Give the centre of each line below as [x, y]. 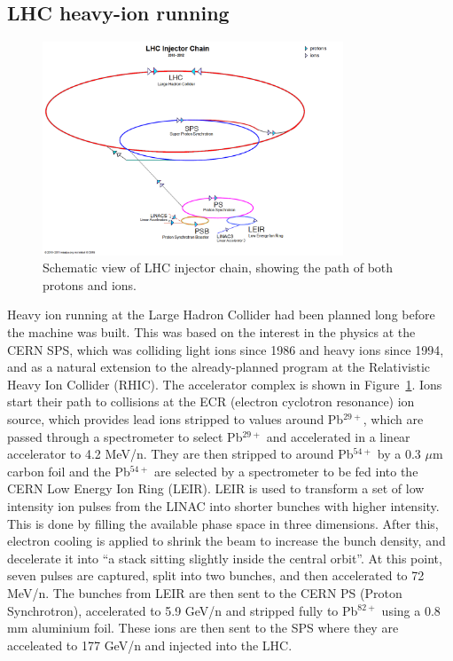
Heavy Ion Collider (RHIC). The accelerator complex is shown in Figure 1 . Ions [225, 384]
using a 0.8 [411, 610]
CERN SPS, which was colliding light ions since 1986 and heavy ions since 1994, [226, 349]
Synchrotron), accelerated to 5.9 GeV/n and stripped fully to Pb [183, 610]
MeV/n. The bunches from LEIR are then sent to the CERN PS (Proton [205, 592]
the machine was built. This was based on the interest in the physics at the [211, 332]
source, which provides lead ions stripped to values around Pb [176, 419]
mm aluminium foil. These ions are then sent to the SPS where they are [203, 628]
